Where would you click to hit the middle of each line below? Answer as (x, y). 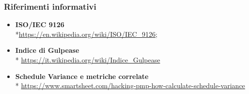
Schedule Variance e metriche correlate (82, 76)
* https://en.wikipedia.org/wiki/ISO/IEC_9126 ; (86, 34)
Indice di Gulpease (47, 50)
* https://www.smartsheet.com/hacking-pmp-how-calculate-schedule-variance (130, 86)
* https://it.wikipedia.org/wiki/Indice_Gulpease (88, 60)
